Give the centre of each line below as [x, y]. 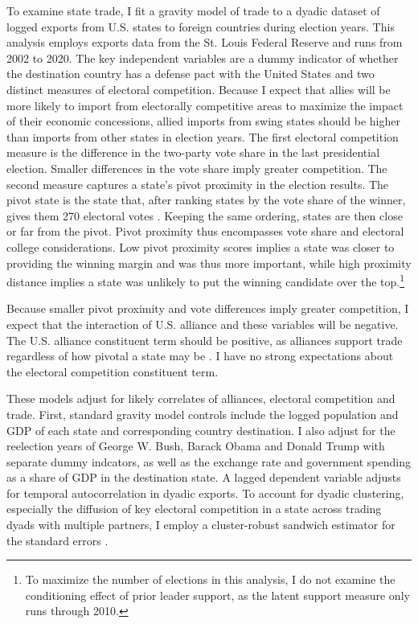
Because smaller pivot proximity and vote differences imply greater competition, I [208, 308]
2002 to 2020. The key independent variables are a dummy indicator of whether [203, 57]
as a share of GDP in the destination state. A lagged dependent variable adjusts [204, 477]
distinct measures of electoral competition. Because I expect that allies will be [199, 89]
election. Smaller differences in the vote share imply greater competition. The [197, 168]
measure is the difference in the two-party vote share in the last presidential [193, 152]
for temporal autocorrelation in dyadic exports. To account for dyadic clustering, [205, 493]
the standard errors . [57, 540]
